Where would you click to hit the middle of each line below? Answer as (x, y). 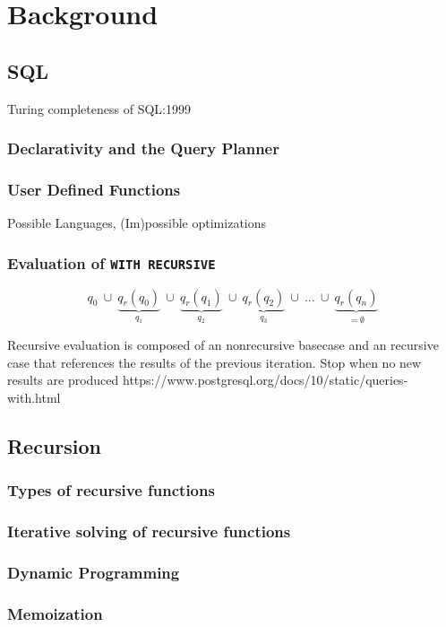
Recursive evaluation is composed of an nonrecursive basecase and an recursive (223, 345)
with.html (34, 397)
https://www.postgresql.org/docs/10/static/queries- (265, 380)
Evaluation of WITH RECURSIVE (111, 262)
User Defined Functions (94, 189)
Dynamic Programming (94, 572)
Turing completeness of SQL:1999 (99, 108)
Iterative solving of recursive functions (149, 531)
